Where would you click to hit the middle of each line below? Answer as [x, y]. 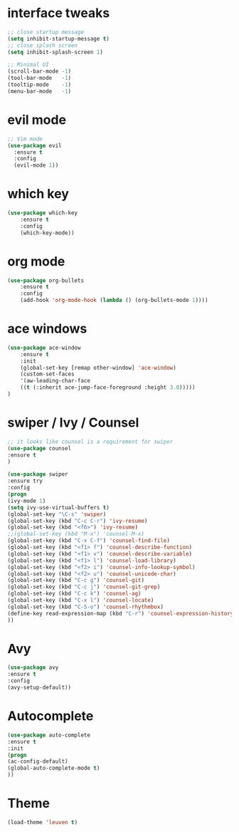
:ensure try [25, 481]
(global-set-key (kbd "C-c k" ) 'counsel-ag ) [74, 594]
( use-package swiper [38, 474]
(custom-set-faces [47, 374]
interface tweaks [59, 13]
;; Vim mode [25, 139]
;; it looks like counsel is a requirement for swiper [90, 442]
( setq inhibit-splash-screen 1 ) [55, 52]
